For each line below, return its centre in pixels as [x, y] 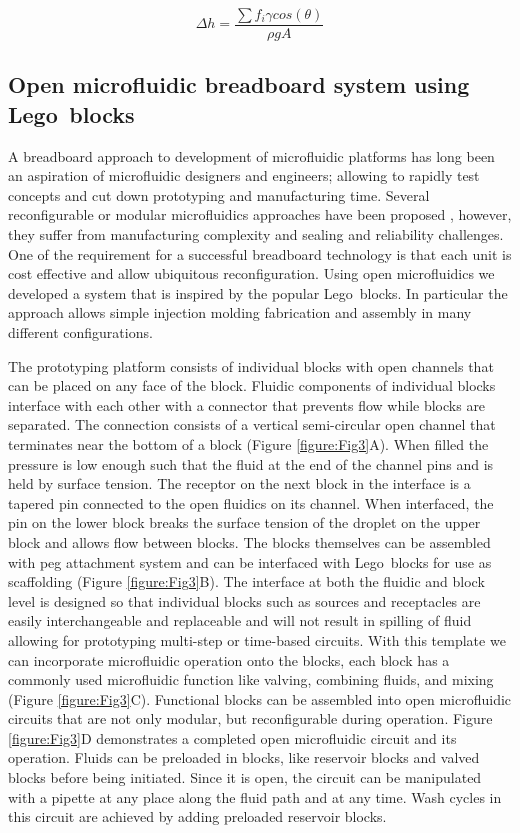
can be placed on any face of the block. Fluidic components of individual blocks [252, 385]
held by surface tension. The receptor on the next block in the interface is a [239, 483]
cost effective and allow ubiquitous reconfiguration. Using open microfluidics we [251, 273]
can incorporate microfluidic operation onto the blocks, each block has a [229, 659]
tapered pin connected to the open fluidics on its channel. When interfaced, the [251, 502]
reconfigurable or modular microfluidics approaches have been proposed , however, [260, 214]
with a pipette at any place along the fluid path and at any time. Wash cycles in [255, 796]
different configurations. [80, 332]
